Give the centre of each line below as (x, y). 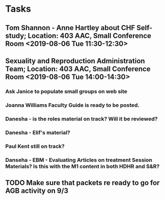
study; (16, 35)
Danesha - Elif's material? (38, 132)
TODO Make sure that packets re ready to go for (82, 182)
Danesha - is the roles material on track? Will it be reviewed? (81, 119)
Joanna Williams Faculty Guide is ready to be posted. (73, 105)
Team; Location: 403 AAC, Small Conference (78, 69)
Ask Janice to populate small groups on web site (66, 91)
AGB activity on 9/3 (37, 191)
